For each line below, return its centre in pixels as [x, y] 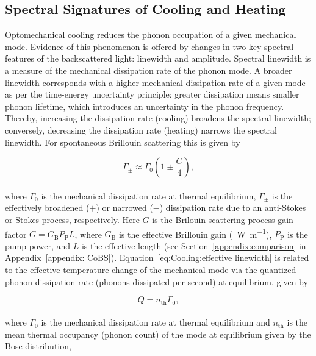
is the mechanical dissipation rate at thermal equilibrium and [156, 322]
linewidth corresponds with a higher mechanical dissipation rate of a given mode [155, 82]
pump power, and [38, 245]
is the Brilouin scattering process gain [223, 219]
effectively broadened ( [47, 208]
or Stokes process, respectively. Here [72, 219]
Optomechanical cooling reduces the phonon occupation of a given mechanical [151, 34]
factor [16, 234]
